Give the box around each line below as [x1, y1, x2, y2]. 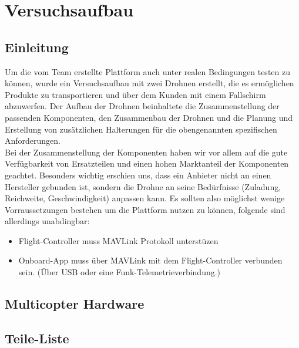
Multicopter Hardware [5, 295, 145, 313]
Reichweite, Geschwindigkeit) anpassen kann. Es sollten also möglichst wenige [5, 192, 285, 204]
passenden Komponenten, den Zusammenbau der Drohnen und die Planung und [5, 111, 293, 123]
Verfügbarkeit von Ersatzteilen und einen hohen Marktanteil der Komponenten [5, 157, 289, 170]
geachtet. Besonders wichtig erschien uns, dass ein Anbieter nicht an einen [5, 168, 271, 181]
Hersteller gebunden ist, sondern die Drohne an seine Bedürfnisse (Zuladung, [5, 180, 281, 192]
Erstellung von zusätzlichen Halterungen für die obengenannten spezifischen [5, 123, 277, 135]
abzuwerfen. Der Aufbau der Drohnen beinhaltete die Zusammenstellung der [5, 100, 280, 112]
